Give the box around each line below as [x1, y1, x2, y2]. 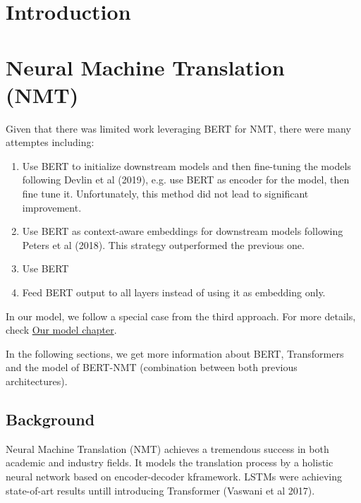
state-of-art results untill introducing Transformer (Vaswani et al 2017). [6, 483, 315, 497]
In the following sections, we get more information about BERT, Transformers [6, 346, 344, 360]
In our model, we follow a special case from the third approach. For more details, [6, 308, 356, 323]
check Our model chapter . [6, 322, 117, 337]
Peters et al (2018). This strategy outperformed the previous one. [22, 237, 305, 252]
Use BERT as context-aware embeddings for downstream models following [22, 224, 343, 238]
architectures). [6, 374, 68, 388]
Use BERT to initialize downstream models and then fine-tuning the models [22, 158, 351, 173]
